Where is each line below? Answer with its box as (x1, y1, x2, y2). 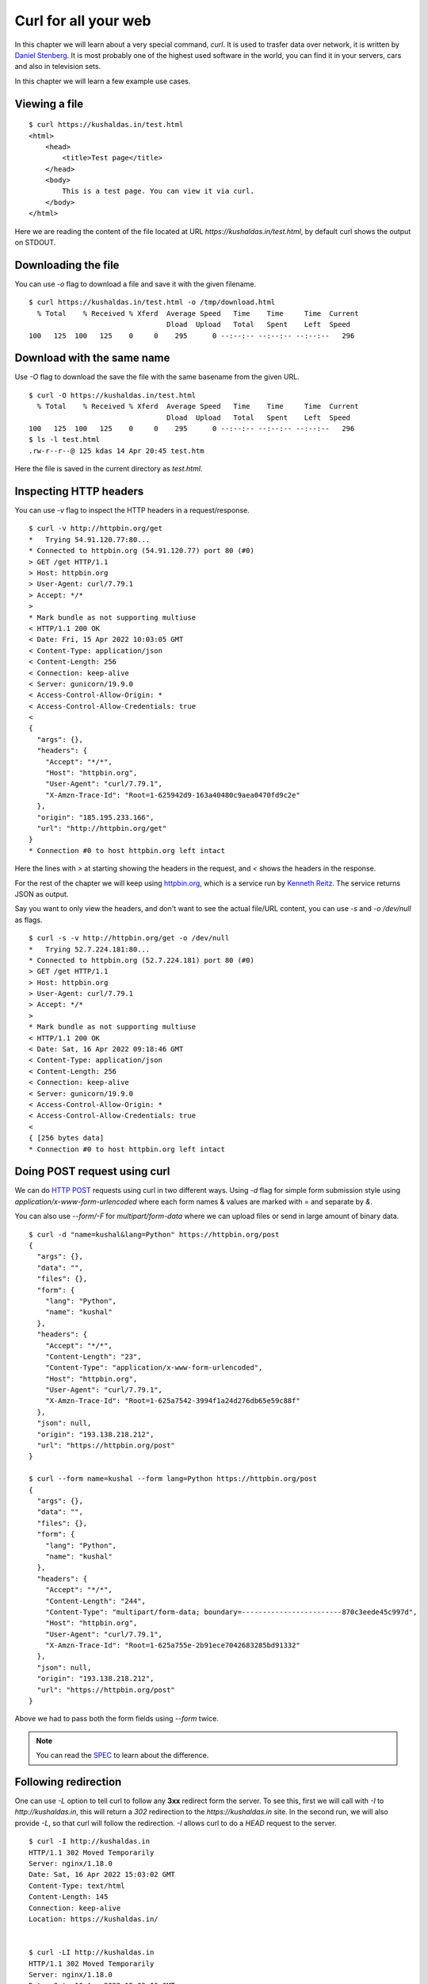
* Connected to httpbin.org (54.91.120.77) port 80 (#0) (29, 546, 255, 556)
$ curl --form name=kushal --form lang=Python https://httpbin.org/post (29, 1475, 317, 1483)
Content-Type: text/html (29, 1881, 125, 1890)
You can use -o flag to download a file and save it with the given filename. (14, 279, 257, 289)
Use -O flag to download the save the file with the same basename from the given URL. (14, 372, 300, 382)
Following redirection (14, 1775, 122, 1789)
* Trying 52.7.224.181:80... (29, 944, 151, 954)
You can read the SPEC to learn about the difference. (36, 1751, 209, 1760)
